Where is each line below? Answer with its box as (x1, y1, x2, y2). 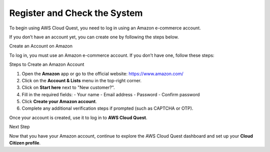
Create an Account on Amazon (9, 43, 72, 49)
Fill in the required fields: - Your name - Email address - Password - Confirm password (21, 91, 200, 97)
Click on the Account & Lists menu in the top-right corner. (21, 77, 142, 83)
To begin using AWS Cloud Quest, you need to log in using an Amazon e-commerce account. (9, 25, 201, 31)
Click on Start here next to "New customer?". (21, 85, 115, 91)
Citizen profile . (9, 140, 41, 146)
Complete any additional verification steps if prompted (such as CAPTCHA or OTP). (21, 105, 193, 112)
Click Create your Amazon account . (21, 99, 97, 105)
